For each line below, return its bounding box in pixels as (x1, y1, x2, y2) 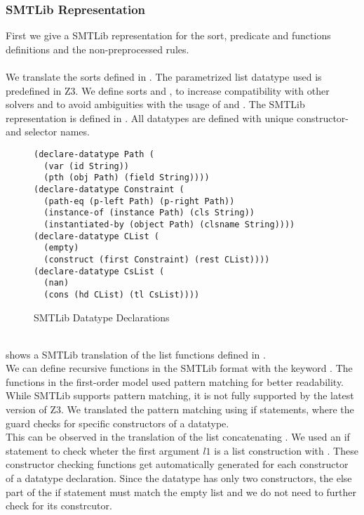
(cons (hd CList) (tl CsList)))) (43, 289, 200, 300)
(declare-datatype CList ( (34, 231, 159, 241)
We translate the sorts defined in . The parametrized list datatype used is (6, 69, 322, 83)
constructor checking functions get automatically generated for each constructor (6, 457, 349, 471)
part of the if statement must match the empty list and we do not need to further (6, 484, 357, 499)
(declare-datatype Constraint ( (34, 184, 184, 194)
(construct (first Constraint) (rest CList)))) (43, 254, 270, 265)
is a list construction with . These (214, 443, 358, 457)
